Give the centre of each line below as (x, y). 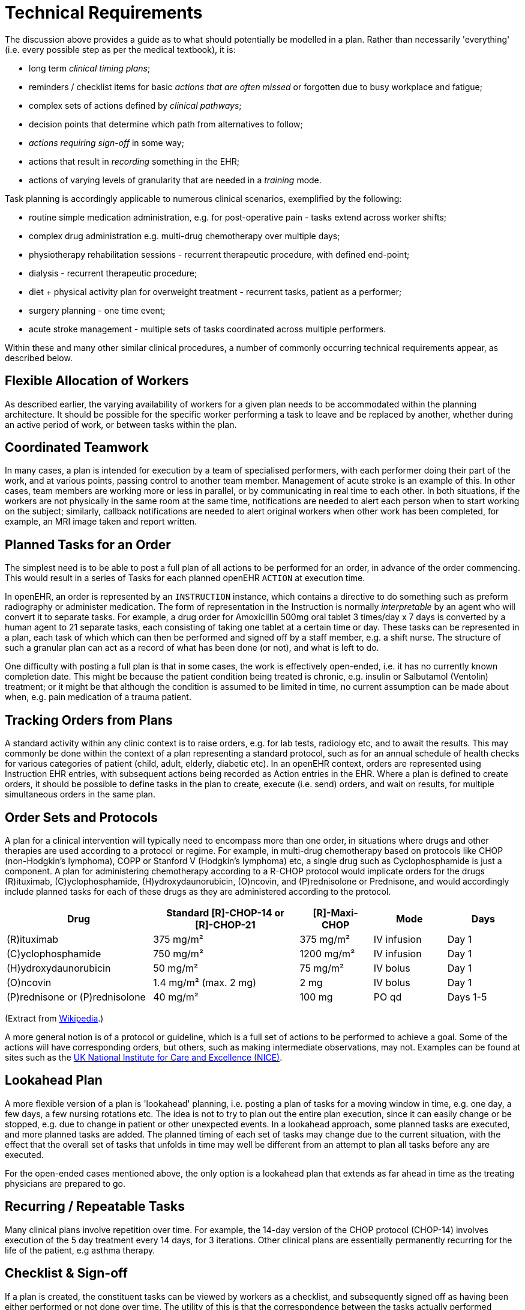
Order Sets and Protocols (82, 817)
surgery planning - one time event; (97, 310)
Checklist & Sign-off (66, 1273)
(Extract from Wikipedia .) (54, 1018)
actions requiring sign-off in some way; (106, 142)
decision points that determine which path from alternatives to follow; (166, 124)
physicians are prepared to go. (65, 1183)
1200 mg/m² (327, 953)
